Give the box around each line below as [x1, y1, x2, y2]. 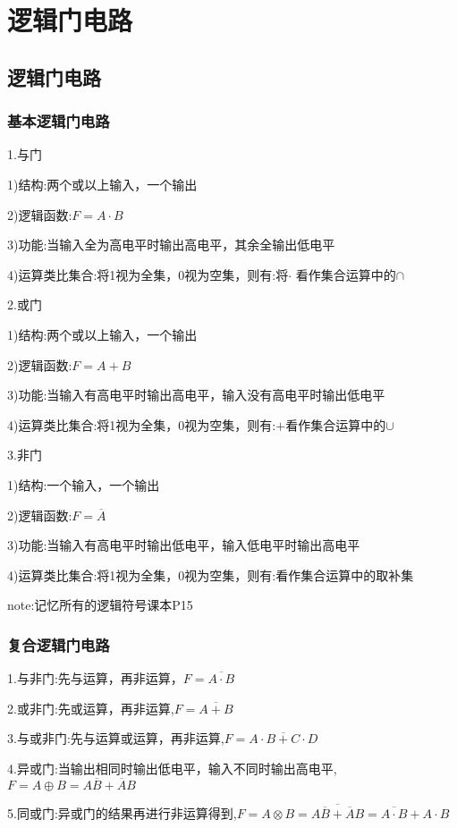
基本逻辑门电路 [7, 110, 110, 132]
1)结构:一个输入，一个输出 [7, 475, 160, 494]
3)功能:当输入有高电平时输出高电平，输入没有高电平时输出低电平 [7, 385, 385, 404]
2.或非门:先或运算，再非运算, [7, 698, 174, 717]
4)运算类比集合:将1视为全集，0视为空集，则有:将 [7, 265, 289, 283]
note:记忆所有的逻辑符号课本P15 [7, 596, 193, 614]
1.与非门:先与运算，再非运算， [7, 669, 183, 688]
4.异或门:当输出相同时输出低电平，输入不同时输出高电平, [7, 758, 337, 777]
